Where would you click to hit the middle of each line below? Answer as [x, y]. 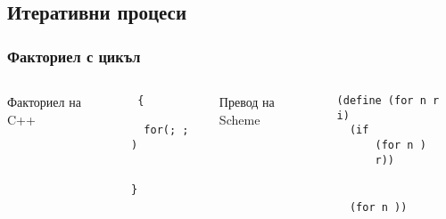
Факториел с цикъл [74, 56]
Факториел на [44, 101]
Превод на [247, 101]
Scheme [240, 119]
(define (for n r [388, 101]
